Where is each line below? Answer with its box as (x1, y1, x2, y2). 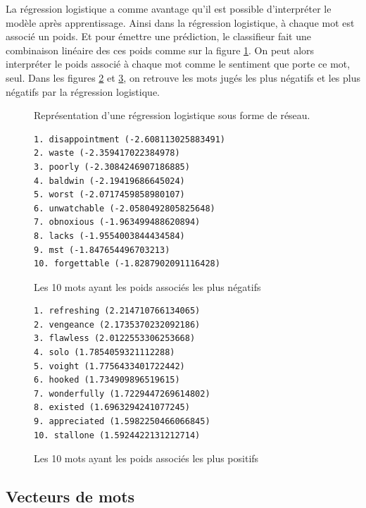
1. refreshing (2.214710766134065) (34, 306, 201, 316)
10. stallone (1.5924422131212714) (34, 430, 201, 440)
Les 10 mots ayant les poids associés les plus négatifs (34, 279, 261, 294)
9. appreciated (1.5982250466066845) (34, 416, 210, 427)
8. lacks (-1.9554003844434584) (34, 230, 185, 241)
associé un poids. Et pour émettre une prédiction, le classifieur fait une (6, 29, 311, 44)
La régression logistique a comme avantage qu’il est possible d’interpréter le (6, 1, 332, 16)
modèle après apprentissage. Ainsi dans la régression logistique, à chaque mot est (6, 15, 355, 30)
